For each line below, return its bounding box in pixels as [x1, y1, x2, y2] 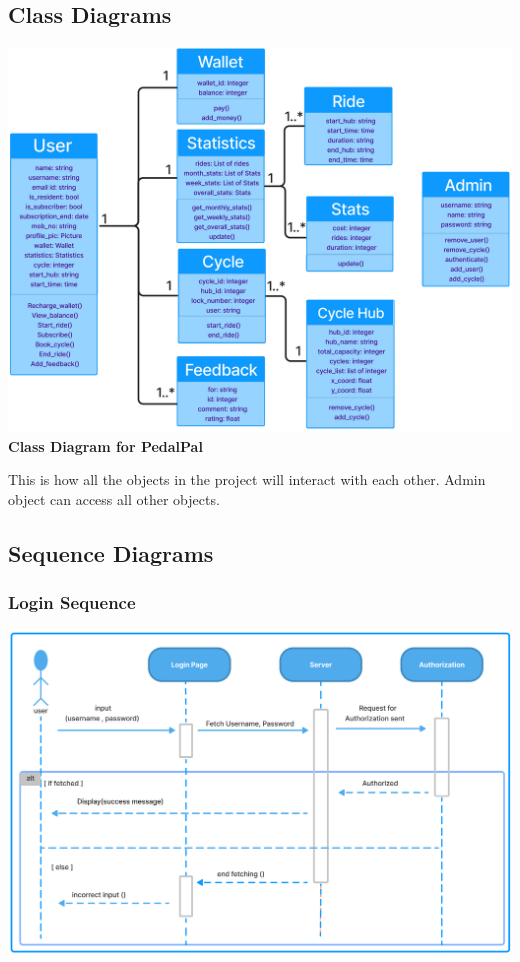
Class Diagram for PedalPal [8, 435, 203, 456]
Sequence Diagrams [8, 537, 214, 568]
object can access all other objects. [8, 488, 220, 509]
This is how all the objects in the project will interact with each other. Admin [8, 469, 486, 490]
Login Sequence [8, 590, 136, 615]
